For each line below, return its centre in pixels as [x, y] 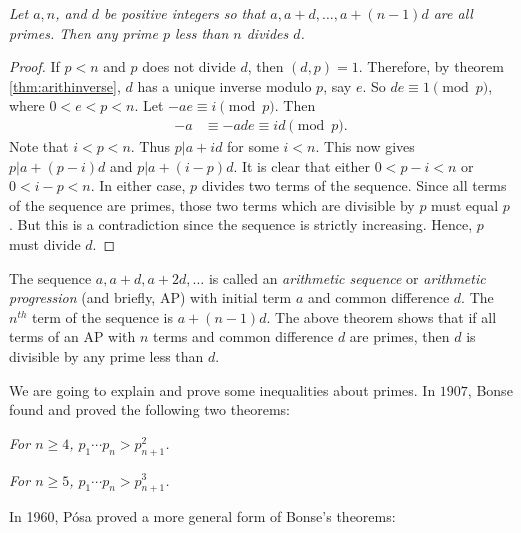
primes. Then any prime [83, 32]
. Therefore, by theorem [431, 66]
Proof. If [34, 66]
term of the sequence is [102, 316]
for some [253, 146]
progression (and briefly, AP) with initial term [150, 297]
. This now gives [365, 146]
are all [453, 13]
